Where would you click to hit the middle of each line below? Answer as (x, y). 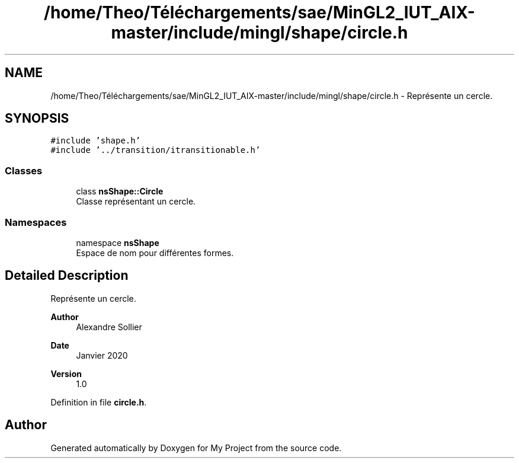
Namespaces (36, 222)
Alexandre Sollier (109, 327)
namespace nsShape (118, 242)
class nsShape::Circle (120, 191)
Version (66, 373)
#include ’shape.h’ (96, 141)
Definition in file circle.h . (99, 402)
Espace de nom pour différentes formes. (155, 253)
